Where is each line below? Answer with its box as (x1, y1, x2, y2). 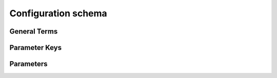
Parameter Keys (9, 43, 62, 52)
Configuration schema (9, 8, 107, 19)
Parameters (9, 60, 48, 68)
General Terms (9, 27, 58, 36)
